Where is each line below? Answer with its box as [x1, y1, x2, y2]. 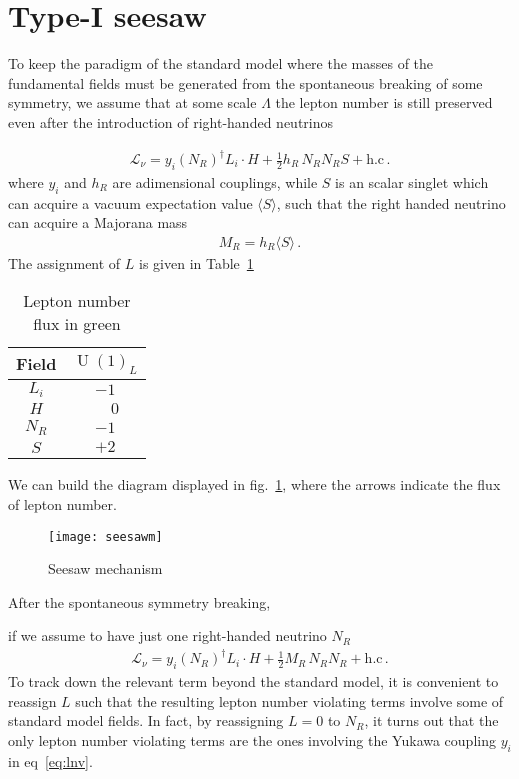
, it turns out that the [364, 710, 499, 731]
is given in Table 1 [139, 252, 254, 273]
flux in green [33, 312, 121, 336]
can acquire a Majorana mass [8, 212, 188, 233]
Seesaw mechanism [48, 558, 163, 579]
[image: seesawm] [48, 529, 163, 544]
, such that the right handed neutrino [276, 192, 506, 213]
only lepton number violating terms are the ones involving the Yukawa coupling [8, 730, 496, 751]
